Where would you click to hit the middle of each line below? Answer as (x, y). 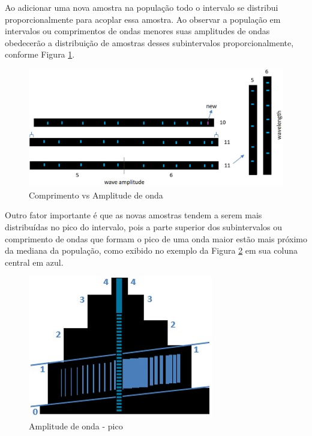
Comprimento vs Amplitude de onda (96, 195)
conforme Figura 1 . (40, 54)
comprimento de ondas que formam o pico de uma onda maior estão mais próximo (156, 238)
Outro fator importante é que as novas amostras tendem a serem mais (133, 215)
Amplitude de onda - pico (76, 426)
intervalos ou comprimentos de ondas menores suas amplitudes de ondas (137, 31)
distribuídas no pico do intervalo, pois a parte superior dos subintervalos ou (144, 227)
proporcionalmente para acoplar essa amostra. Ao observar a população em (143, 19)
